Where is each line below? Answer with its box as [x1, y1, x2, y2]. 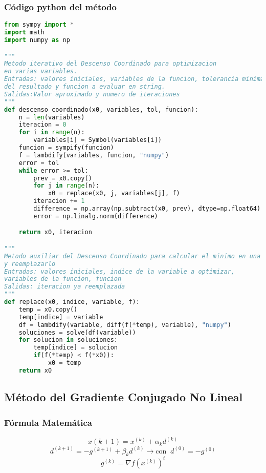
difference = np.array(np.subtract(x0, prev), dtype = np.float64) [33, 205, 261, 212]
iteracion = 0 [18, 121, 66, 129]
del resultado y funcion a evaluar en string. [4, 83, 165, 90]
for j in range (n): [33, 182, 100, 190]
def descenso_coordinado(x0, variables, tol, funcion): [4, 106, 198, 113]
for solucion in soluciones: [18, 336, 118, 344]
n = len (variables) [18, 113, 85, 121]
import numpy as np [4, 36, 70, 44]
